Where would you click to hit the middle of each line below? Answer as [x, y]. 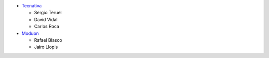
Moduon [30, 33]
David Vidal [46, 19]
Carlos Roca [47, 27]
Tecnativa [32, 6]
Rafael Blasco [48, 40]
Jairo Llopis [46, 47]
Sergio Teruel [48, 13]
